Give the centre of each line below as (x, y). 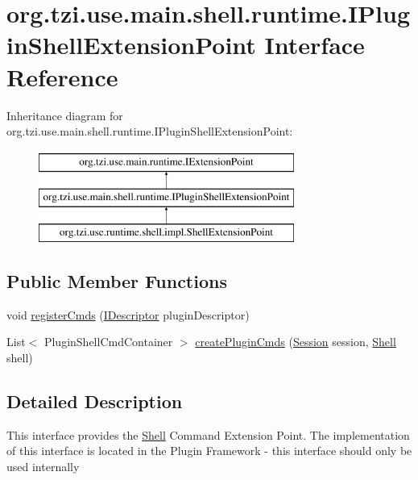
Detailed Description (95, 401)
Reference (62, 76)
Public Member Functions (117, 281)
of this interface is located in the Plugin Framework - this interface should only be (209, 451)
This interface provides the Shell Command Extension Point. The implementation (208, 434)
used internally (43, 467)
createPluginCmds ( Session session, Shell (296, 342)
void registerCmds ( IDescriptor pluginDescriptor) (128, 314)
